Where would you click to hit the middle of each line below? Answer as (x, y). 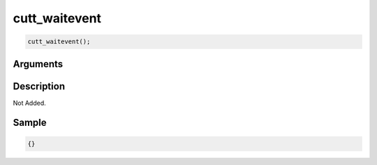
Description (39, 86)
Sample (30, 123)
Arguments (38, 64)
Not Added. (30, 103)
